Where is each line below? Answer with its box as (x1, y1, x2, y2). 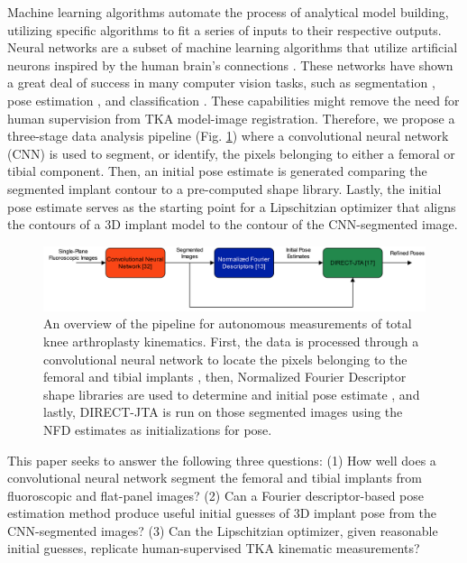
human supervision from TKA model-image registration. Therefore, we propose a (7, 108, 455, 127)
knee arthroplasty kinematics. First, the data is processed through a (43, 331, 419, 350)
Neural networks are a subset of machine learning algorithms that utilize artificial (7, 38, 458, 57)
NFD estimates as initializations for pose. (43, 420, 272, 438)
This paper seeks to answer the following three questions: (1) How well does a (7, 450, 436, 469)
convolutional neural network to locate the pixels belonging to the (43, 349, 407, 368)
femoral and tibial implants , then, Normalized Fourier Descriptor (43, 367, 407, 386)
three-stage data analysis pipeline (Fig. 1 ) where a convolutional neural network (7, 126, 449, 145)
